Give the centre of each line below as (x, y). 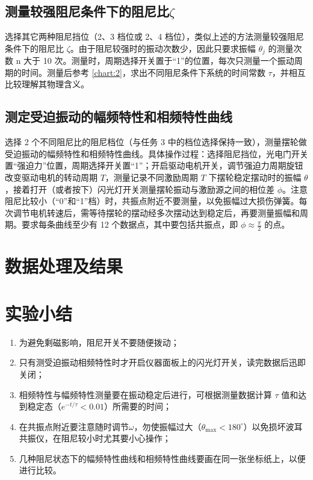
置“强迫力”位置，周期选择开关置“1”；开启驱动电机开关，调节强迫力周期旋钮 (154, 165)
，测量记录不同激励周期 (151, 177)
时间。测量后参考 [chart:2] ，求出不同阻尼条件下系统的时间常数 (143, 72)
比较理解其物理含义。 (47, 84)
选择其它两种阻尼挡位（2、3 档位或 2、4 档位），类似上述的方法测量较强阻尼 (154, 36)
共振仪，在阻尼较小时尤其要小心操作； (95, 438)
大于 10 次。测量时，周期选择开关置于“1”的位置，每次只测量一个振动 (159, 61)
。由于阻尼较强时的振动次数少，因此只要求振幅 (163, 48)
